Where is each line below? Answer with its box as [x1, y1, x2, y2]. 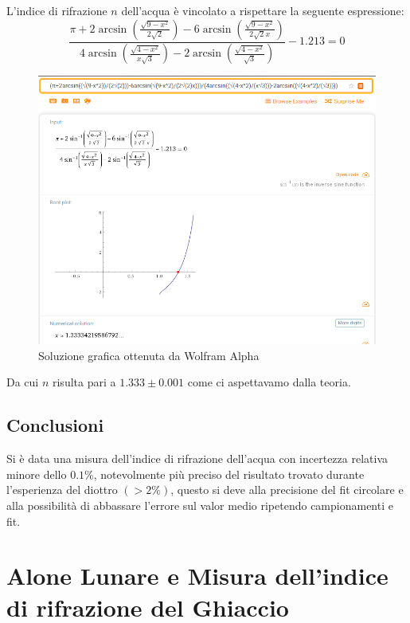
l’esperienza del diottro [6, 481, 118, 498]
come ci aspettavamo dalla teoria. [187, 374, 351, 390]
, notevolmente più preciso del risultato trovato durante [93, 465, 365, 482]
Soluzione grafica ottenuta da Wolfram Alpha [38, 347, 260, 363]
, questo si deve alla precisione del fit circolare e [170, 481, 404, 498]
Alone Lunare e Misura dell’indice [6, 559, 389, 592]
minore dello [6, 465, 67, 482]
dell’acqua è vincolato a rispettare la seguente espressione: [121, 2, 404, 18]
